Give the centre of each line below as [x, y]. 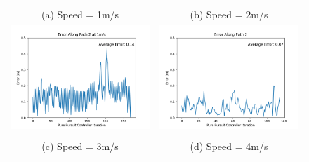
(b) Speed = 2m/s [229, 14]
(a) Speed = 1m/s [80, 14]
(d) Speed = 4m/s [229, 146]
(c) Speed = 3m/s [80, 146]
